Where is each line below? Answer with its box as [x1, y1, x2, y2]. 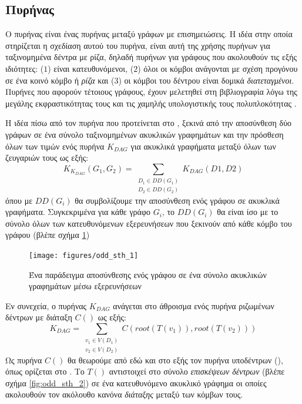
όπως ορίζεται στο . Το [5, 365, 85, 377]
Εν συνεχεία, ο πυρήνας [5, 299, 87, 312]
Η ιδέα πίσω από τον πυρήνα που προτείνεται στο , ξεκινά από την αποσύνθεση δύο [5, 117, 292, 129]
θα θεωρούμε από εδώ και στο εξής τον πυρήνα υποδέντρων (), [68, 353, 283, 366]
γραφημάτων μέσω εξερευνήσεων [29, 280, 142, 292]
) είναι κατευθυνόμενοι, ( [48, 62, 134, 74]
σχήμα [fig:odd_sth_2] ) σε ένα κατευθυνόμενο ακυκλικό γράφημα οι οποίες [5, 376, 267, 389]
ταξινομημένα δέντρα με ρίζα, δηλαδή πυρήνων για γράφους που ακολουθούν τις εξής [5, 51, 297, 63]
